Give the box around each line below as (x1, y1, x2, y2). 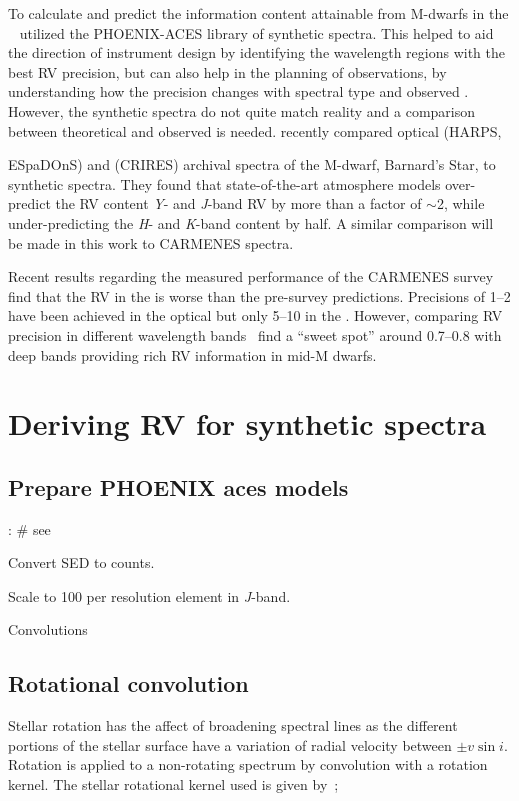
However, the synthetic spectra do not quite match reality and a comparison (8, 100, 476, 121)
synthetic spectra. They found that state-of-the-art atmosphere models (8, 173, 441, 194)
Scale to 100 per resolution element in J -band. (8, 585, 291, 606)
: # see (8, 518, 51, 539)
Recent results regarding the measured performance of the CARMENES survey (8, 266, 494, 287)
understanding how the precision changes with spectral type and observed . (8, 81, 469, 102)
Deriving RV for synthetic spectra (8, 403, 487, 444)
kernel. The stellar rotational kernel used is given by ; (8, 774, 339, 795)
